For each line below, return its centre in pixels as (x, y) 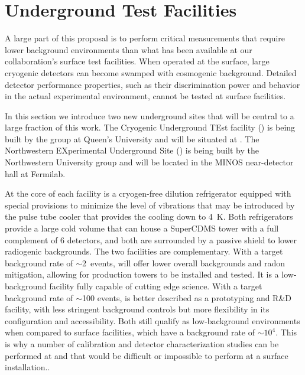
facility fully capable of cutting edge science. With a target (156, 286)
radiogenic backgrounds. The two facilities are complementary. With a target (144, 251)
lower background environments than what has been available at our (129, 49)
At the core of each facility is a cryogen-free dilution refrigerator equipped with (148, 193)
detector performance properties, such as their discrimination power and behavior (152, 84)
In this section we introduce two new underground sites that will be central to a (150, 115)
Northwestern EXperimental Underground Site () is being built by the (132, 150)
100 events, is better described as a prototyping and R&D (187, 297)
